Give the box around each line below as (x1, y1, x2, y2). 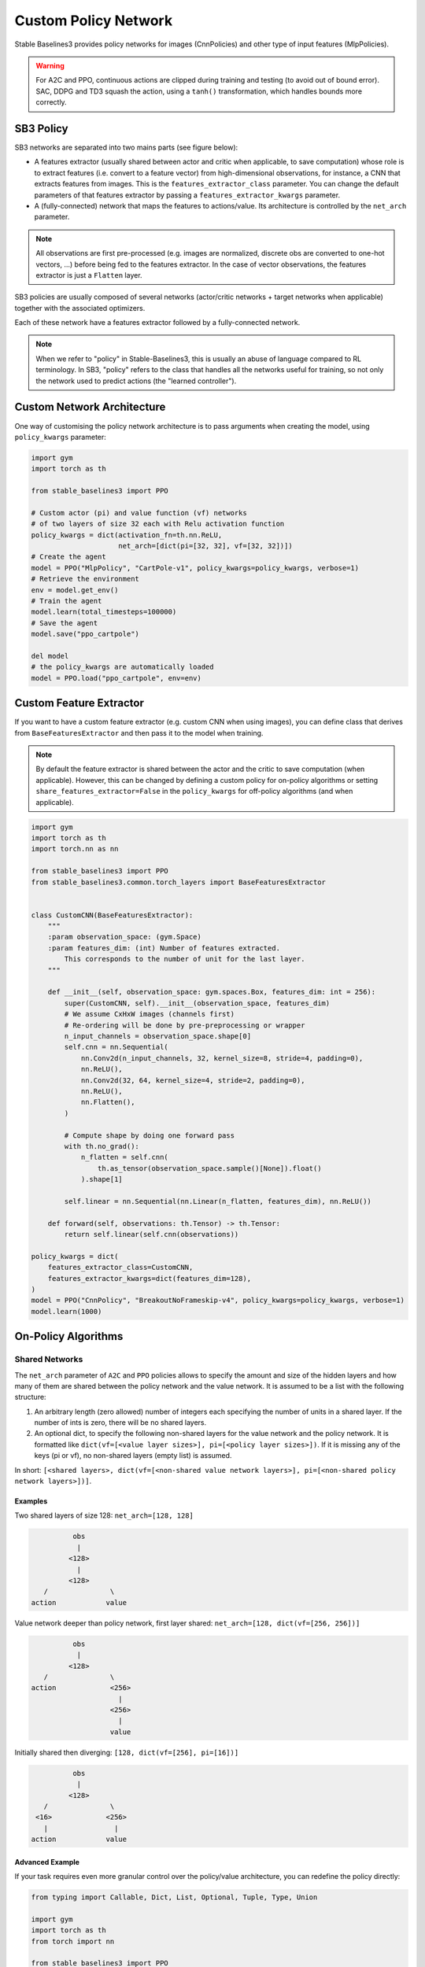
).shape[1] (80, 1175, 124, 1184)
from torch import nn (31, 1936, 115, 1946)
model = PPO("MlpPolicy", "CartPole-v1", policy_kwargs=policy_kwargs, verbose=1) (31, 563, 360, 572)
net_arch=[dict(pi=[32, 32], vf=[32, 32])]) (118, 541, 293, 551)
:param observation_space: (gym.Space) (47, 932, 202, 942)
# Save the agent (31, 618, 98, 627)
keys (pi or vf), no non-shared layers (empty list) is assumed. (34, 1451, 232, 1460)
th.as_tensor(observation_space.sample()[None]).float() (97, 1164, 322, 1172)
